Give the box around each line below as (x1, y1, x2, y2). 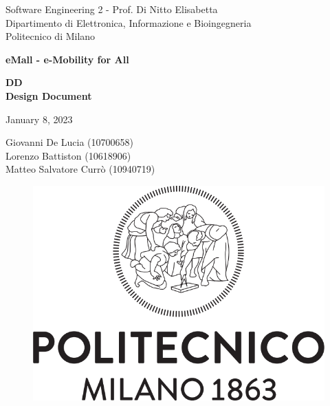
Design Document (5, 88, 92, 103)
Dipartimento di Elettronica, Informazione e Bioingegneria (5, 15, 252, 30)
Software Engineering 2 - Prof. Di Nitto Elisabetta (5, 2, 218, 16)
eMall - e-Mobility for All (5, 52, 129, 66)
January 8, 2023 (5, 111, 73, 126)
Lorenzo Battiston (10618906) (5, 148, 131, 162)
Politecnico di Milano (5, 29, 96, 43)
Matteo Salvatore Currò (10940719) (5, 162, 155, 176)
